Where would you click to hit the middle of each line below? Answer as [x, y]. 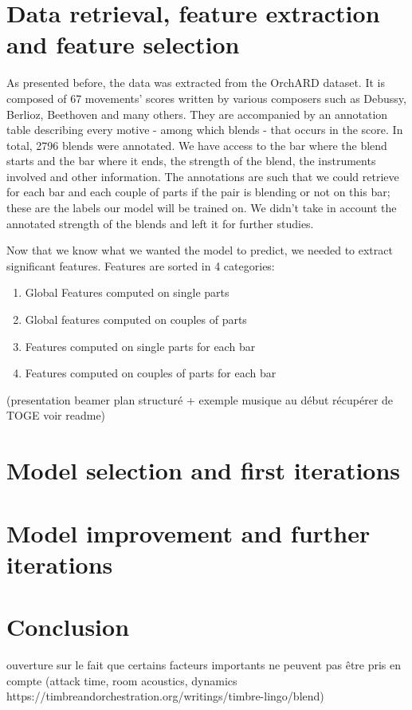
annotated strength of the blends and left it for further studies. [160, 223]
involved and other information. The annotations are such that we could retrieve [203, 176]
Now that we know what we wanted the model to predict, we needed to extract [200, 250]
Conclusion [68, 627]
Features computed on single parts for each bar [140, 346]
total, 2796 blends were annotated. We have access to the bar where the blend [197, 145]
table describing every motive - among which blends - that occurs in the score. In [205, 130]
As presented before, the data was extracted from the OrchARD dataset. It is [196, 83]
